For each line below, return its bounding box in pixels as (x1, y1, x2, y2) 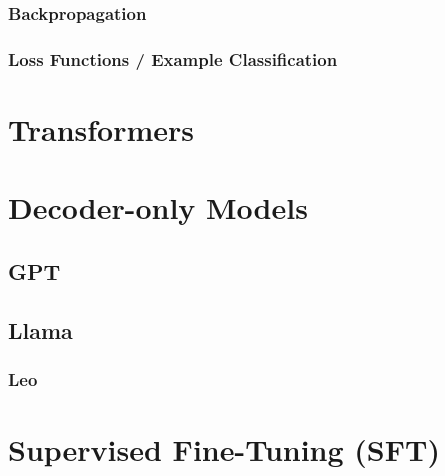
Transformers (8, 108, 195, 149)
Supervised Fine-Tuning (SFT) (8, 429, 440, 470)
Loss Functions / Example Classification (8, 46, 338, 71)
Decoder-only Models (8, 187, 308, 228)
